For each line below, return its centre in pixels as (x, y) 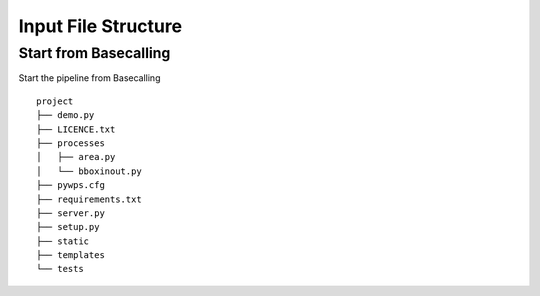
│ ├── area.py (76, 157)
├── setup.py (68, 227)
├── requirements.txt (89, 199)
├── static (63, 241)
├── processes (70, 143)
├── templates (70, 255)
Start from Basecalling (94, 53)
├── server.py (70, 213)
